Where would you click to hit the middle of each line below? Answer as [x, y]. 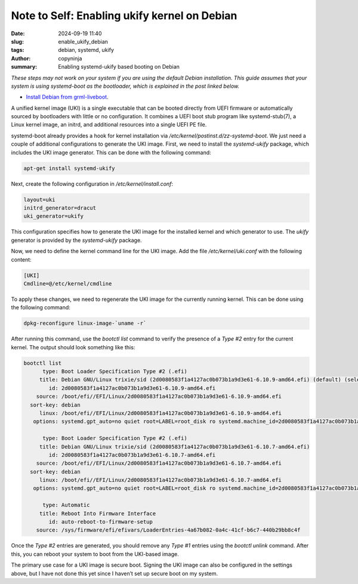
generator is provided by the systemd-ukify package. [77, 240]
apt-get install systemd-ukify [70, 168]
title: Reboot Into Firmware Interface [98, 513]
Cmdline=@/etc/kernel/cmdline [68, 283]
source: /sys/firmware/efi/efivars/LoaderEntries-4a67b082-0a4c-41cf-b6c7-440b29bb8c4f [168, 530]
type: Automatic [66, 505]
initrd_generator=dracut [60, 208]
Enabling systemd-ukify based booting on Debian [119, 67]
